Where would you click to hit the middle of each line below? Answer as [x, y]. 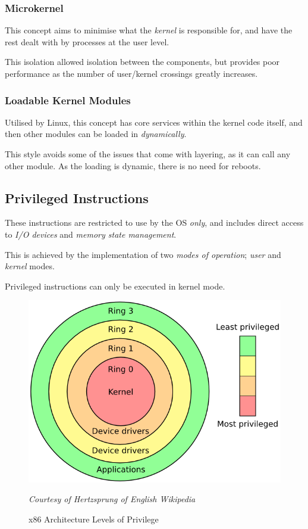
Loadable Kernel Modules [68, 100]
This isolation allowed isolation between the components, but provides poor [142, 62]
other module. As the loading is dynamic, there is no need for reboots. [133, 165]
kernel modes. [30, 266]
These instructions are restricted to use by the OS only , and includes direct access [154, 223]
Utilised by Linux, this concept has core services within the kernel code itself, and [154, 122]
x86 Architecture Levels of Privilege [94, 519]
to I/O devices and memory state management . [91, 234]
